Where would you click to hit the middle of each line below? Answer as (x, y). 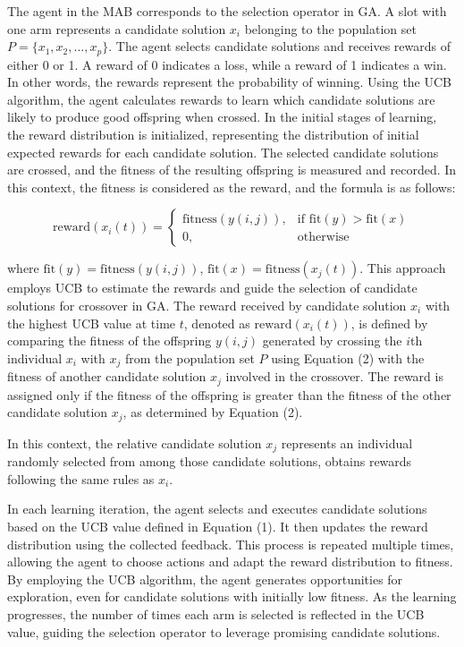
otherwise (323, 237)
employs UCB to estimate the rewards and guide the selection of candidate (212, 288)
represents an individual (347, 443)
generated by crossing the (332, 341)
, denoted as (217, 323)
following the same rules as (81, 478)
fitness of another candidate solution (107, 376)
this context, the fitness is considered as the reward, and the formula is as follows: (232, 187)
